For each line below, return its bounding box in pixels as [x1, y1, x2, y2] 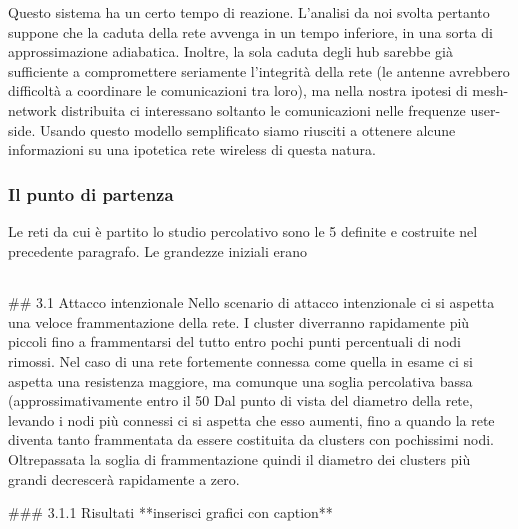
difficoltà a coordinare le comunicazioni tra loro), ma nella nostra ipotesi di [8, 80, 468, 101]
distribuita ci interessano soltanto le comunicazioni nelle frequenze [61, 99, 466, 120]
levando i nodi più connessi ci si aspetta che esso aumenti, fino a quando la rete [8, 409, 495, 430]
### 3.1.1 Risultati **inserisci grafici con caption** [8, 502, 333, 523]
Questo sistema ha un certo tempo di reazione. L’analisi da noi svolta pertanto [8, 2, 490, 22]
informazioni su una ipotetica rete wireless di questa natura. [8, 139, 376, 160]
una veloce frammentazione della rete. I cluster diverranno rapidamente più [8, 311, 470, 332]
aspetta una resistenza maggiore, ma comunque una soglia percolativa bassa [8, 370, 473, 391]
